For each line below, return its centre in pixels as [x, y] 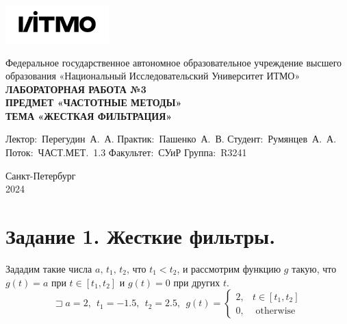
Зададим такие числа [49, 268]
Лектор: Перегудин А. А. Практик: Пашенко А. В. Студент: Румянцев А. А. [171, 139]
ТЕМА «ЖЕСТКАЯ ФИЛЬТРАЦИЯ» [89, 115]
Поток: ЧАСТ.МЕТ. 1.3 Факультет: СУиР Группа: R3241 [126, 152]
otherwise [275, 311]
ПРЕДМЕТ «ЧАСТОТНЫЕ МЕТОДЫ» [94, 102]
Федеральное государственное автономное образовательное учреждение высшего [174, 62]
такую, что [314, 268]
